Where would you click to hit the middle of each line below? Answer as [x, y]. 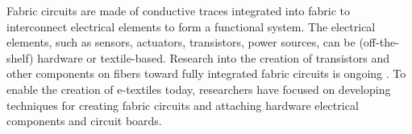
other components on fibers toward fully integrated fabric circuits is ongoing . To [206, 73]
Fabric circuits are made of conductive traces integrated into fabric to [179, 10]
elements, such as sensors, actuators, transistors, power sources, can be [181, 42]
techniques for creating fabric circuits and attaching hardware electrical [183, 105]
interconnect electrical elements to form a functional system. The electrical [191, 26]
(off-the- [379, 42]
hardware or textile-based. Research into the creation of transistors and [213, 57]
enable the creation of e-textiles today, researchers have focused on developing [199, 89]
